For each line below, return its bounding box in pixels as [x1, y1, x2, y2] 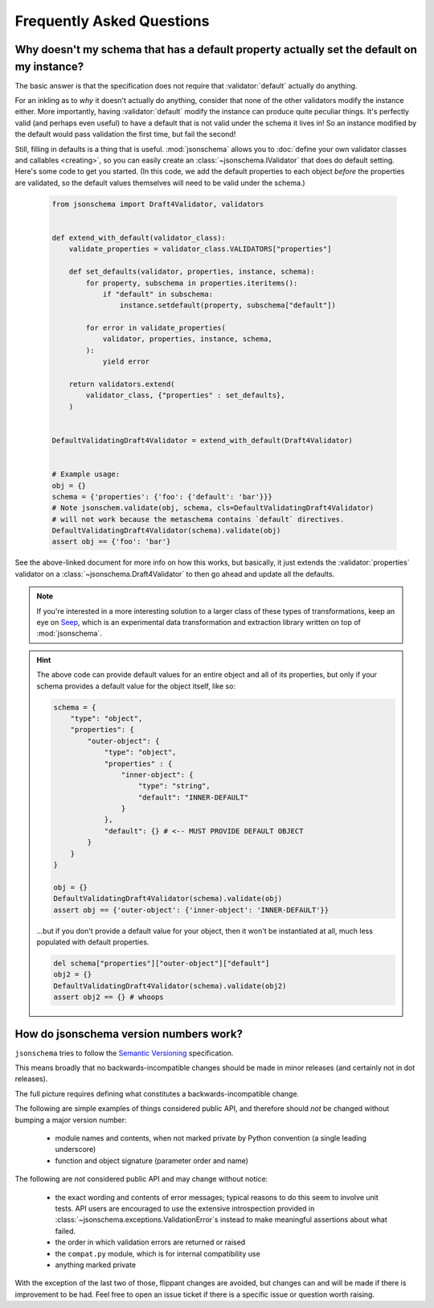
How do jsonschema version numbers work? [14, 1026, 243, 1041]
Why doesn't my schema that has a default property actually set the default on [14, 43, 417, 56]
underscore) [55, 1145, 96, 1154]
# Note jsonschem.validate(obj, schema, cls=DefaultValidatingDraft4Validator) [51, 504, 375, 512]
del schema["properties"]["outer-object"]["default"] [53, 958, 270, 968]
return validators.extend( [68, 380, 176, 389]
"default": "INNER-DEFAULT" [137, 792, 249, 802]
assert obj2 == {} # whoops [53, 993, 164, 1002]
